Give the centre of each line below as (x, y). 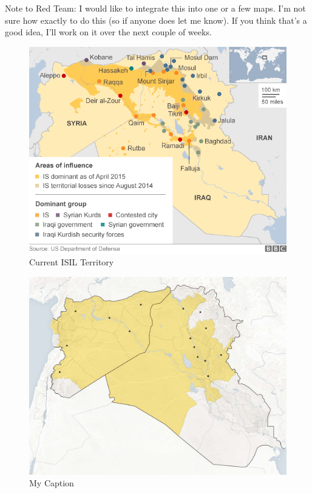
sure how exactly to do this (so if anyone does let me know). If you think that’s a (156, 20)
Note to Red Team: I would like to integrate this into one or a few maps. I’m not (155, 8)
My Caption (52, 483)
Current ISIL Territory (72, 262)
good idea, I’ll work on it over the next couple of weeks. (108, 32)
